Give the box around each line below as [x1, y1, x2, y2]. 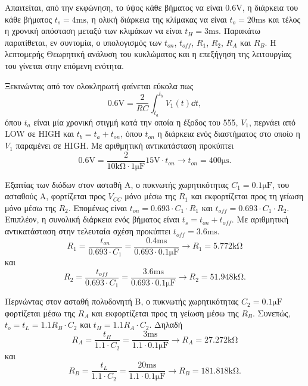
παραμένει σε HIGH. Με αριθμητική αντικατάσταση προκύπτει [15, 139, 234, 152]
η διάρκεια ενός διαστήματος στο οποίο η [157, 127, 300, 140]
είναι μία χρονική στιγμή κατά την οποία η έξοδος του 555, [33, 115, 238, 128]
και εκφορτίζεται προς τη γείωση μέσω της [91, 306, 239, 319]
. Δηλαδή [149, 318, 183, 331]
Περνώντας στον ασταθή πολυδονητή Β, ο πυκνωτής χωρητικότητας [5, 295, 239, 307]
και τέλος [268, 12, 301, 25]
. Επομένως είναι [68, 201, 127, 214]
